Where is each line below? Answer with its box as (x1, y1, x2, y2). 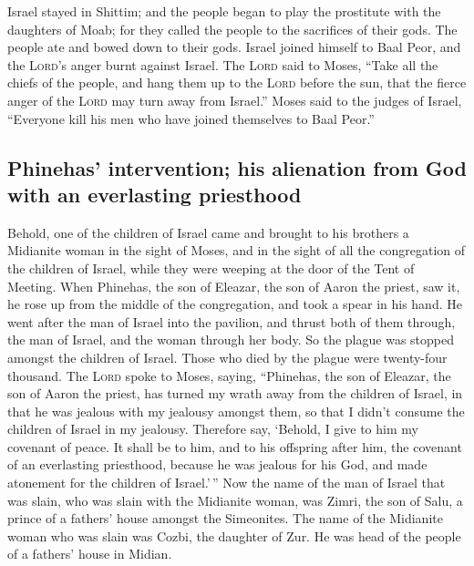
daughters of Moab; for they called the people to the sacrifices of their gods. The (7, 19, 458, 38)
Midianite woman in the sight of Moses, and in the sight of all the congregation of (7, 241, 466, 260)
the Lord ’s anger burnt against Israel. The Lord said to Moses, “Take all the (7, 55, 438, 74)
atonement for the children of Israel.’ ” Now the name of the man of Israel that (7, 473, 446, 492)
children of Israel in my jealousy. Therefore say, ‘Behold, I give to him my (7, 419, 418, 438)
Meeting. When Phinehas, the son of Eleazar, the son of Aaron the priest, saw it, (7, 276, 460, 295)
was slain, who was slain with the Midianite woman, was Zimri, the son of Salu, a (7, 490, 463, 509)
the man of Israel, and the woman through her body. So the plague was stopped (7, 330, 454, 349)
